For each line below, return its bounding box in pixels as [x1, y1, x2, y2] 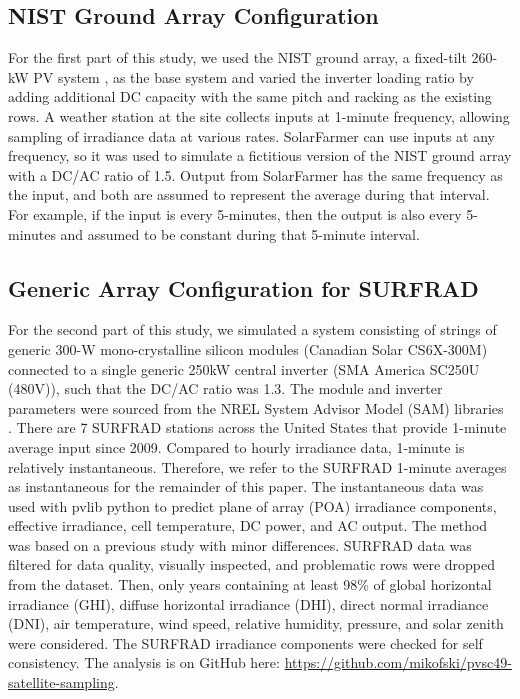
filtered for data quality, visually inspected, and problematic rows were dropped [8, 554, 496, 575]
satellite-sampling [8, 672, 115, 693]
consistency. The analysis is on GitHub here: [8, 652, 280, 673]
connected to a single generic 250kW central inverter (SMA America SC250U [8, 358, 480, 379]
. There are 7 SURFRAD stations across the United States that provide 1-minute [8, 417, 507, 438]
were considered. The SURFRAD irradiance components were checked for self [8, 632, 483, 653]
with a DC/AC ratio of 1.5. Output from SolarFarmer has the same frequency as [8, 164, 503, 185]
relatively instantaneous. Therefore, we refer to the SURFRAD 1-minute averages [8, 456, 507, 477]
